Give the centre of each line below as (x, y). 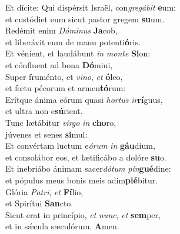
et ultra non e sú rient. (44, 111)
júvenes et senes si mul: (46, 134)
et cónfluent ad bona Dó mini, (59, 64)
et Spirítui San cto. (39, 203)
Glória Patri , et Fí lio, (44, 191)
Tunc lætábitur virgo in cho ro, (61, 122)
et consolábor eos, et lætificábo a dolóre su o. (86, 157)
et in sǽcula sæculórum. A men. (62, 226)
